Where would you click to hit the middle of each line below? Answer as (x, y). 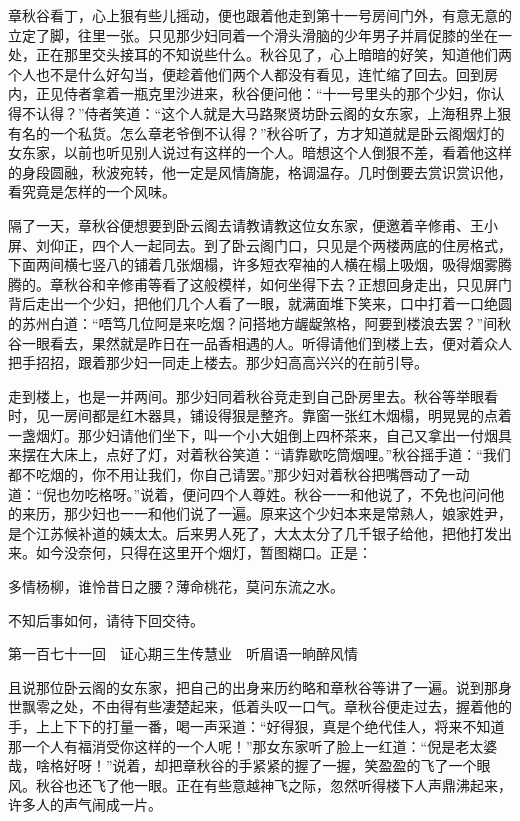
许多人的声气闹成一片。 (85, 804)
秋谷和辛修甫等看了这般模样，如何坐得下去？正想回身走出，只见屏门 (287, 283)
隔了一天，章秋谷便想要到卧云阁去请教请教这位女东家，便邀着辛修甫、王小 (253, 224)
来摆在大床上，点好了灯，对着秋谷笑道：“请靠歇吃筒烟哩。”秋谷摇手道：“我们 (259, 454)
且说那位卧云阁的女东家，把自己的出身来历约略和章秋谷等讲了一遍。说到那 (253, 686)
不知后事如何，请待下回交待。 (106, 619)
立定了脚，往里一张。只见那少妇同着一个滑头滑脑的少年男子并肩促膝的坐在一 (260, 34)
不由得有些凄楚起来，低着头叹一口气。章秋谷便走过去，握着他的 (301, 706)
